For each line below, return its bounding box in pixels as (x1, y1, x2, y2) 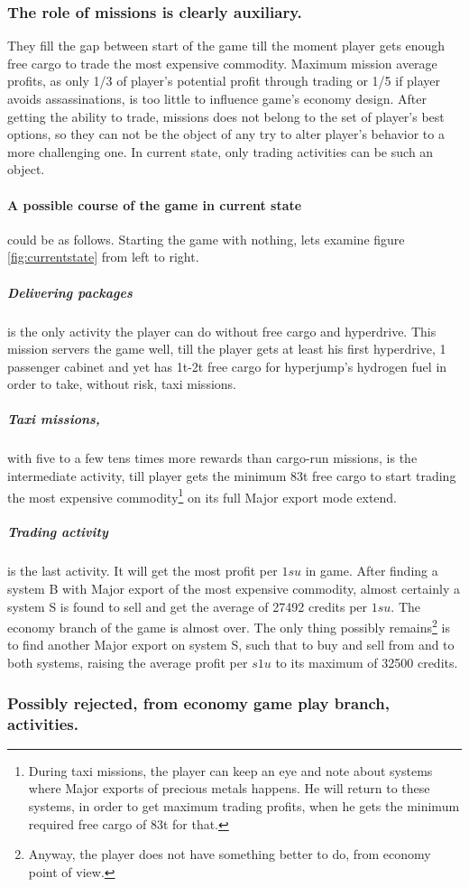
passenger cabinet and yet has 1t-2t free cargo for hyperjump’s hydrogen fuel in (7, 356, 447, 375)
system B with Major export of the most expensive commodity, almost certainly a (7, 579, 460, 598)
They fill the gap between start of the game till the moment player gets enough (7, 36, 446, 55)
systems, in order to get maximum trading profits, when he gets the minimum (28, 797, 460, 815)
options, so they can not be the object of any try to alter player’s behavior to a (7, 125, 445, 143)
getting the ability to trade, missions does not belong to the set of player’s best (7, 106, 445, 125)
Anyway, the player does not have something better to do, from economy (28, 845, 431, 864)
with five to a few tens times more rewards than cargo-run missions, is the (7, 448, 418, 467)
